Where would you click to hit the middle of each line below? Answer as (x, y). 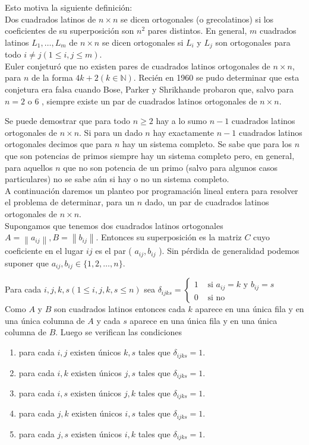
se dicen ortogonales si (143, 42)
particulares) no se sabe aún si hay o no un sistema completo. (117, 179)
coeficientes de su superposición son (70, 31)
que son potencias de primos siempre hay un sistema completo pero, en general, (150, 155)
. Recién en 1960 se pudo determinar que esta (216, 77)
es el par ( (113, 251)
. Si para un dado (111, 132)
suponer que (27, 263)
